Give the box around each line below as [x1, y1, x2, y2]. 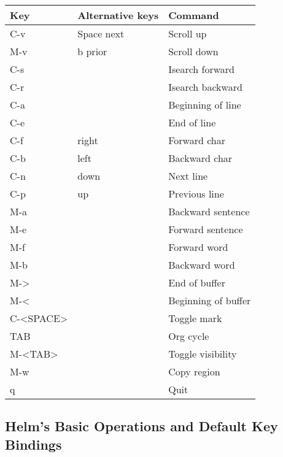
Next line [168, 169, 208, 183]
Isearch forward [168, 62, 235, 76]
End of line [168, 115, 216, 129]
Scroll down [168, 44, 219, 58]
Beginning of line [168, 98, 241, 112]
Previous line [168, 186, 224, 201]
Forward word [168, 240, 228, 254]
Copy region [168, 364, 220, 378]
